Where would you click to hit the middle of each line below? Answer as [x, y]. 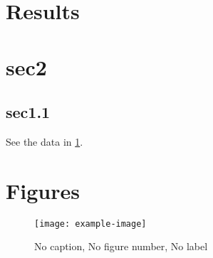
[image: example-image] [90, 224]
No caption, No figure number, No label [121, 246]
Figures [43, 190]
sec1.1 [28, 112]
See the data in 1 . [45, 141]
